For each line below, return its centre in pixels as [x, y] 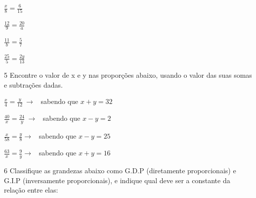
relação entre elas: [31, 190]
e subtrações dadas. [33, 84]
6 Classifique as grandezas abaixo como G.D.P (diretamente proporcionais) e [120, 171]
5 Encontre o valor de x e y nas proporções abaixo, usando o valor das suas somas [128, 75]
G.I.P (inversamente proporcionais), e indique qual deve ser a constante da [117, 180]
